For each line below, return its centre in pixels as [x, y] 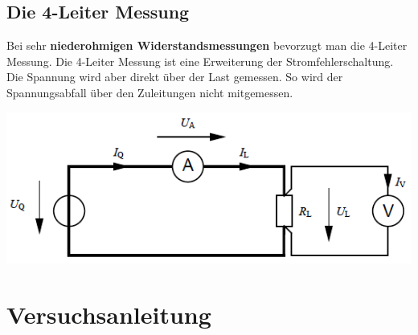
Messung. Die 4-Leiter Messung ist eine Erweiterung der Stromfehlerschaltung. [200, 61]
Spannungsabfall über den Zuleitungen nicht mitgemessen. [150, 92]
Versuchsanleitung [109, 314]
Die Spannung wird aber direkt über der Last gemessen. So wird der [175, 77]
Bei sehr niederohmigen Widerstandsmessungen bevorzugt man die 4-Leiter [207, 45]
